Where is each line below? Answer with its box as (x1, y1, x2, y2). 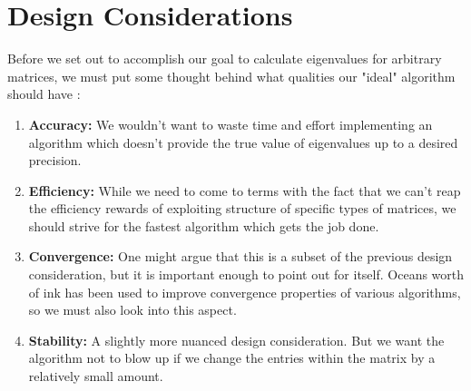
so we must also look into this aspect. (28, 300, 237, 319)
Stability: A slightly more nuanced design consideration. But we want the (28, 330, 445, 349)
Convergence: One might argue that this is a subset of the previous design (28, 247, 453, 266)
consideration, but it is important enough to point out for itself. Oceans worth (28, 265, 465, 284)
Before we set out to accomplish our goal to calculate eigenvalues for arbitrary (7, 49, 442, 68)
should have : (7, 84, 81, 103)
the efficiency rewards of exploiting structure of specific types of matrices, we (28, 199, 456, 218)
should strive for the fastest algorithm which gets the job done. (28, 216, 379, 235)
